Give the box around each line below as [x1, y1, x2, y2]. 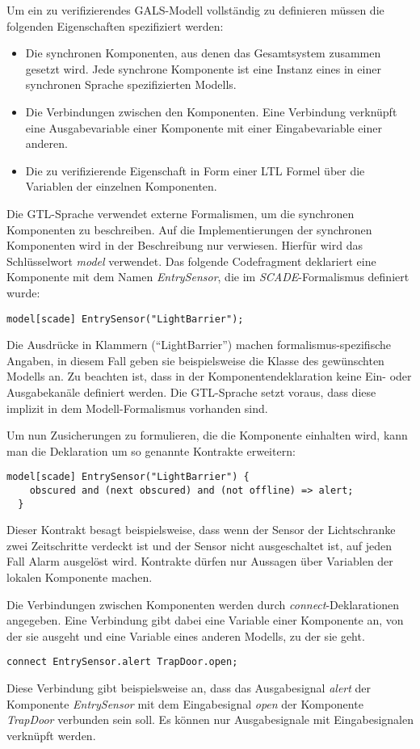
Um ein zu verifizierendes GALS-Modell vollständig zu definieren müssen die [6, 2, 384, 18]
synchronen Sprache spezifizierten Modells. [25, 76, 237, 93]
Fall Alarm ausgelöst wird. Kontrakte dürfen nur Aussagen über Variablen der [6, 553, 393, 570]
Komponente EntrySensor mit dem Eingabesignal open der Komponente [6, 695, 363, 712]
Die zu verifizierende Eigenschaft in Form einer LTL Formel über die [25, 162, 365, 179]
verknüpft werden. [6, 726, 96, 743]
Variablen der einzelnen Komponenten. [25, 178, 217, 195]
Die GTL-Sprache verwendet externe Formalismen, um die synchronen [6, 204, 355, 221]
